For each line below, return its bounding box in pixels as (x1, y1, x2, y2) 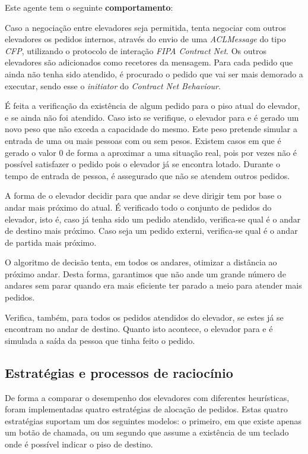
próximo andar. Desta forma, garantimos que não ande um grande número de (5, 267, 286, 280)
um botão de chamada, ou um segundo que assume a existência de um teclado (5, 426, 289, 439)
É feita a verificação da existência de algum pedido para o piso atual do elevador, (5, 99, 300, 112)
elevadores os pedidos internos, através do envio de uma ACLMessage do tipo (5, 33, 286, 45)
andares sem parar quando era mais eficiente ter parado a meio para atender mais (5, 279, 302, 292)
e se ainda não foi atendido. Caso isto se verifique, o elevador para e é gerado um (5, 111, 299, 123)
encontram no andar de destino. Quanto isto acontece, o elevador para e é (5, 323, 273, 335)
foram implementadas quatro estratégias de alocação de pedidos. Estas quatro (5, 403, 288, 415)
